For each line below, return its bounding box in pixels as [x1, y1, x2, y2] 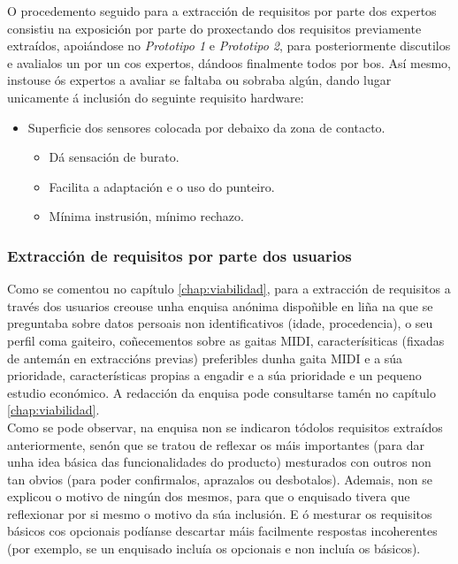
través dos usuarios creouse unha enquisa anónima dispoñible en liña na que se [7, 296, 433, 315]
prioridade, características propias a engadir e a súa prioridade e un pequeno [7, 366, 422, 385]
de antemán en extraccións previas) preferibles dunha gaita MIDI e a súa [7, 348, 403, 367]
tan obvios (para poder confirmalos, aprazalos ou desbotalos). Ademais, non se [7, 469, 432, 488]
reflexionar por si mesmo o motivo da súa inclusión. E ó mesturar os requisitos [7, 504, 432, 522]
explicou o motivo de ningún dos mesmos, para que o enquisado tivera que [7, 487, 410, 506]
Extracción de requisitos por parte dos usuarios [7, 244, 352, 266]
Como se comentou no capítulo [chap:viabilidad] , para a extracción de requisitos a [7, 279, 451, 298]
